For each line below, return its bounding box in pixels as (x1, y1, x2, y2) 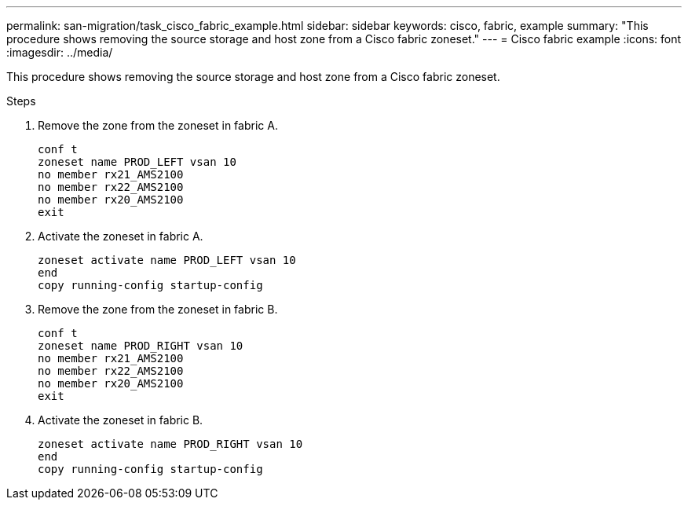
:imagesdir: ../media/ (6, 46, 113, 59)
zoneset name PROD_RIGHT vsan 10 (38, 339, 243, 352)
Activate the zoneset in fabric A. (38, 229, 203, 243)
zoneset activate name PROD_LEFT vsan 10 (38, 254, 296, 266)
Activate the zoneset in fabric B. (38, 413, 203, 427)
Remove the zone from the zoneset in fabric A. (38, 119, 278, 132)
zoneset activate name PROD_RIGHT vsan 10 (38, 438, 303, 450)
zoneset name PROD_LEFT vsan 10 (38, 156, 236, 168)
